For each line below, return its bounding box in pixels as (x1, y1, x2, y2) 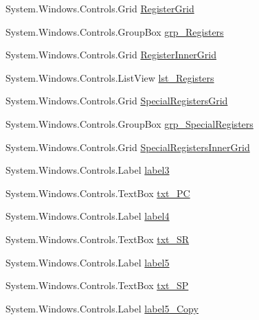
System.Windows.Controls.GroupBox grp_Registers (5, 24, 224, 38)
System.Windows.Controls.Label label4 (5, 209, 170, 223)
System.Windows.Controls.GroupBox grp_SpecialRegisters (5, 116, 254, 130)
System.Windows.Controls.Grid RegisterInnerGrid (5, 47, 216, 62)
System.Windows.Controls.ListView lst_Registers (5, 70, 214, 84)
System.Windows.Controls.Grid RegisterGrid (5, 1, 194, 15)
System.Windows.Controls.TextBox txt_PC (5, 185, 190, 200)
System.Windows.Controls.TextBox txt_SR (5, 231, 190, 246)
